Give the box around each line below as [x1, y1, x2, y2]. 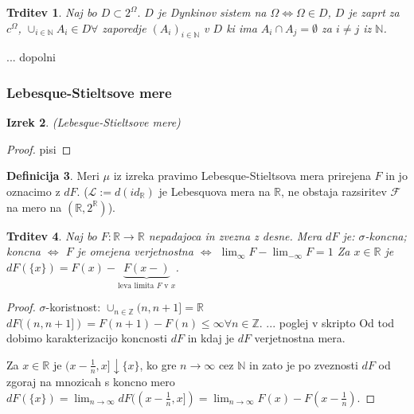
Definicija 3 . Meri [6, 167, 100, 184]
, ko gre [139, 356, 177, 373]
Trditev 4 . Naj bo [6, 227, 97, 244]
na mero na [6, 198, 62, 215]
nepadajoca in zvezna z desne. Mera [148, 227, 322, 244]
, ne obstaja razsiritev [281, 182, 387, 199]
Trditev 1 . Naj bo [6, 4, 97, 20]
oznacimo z [6, 182, 61, 199]
